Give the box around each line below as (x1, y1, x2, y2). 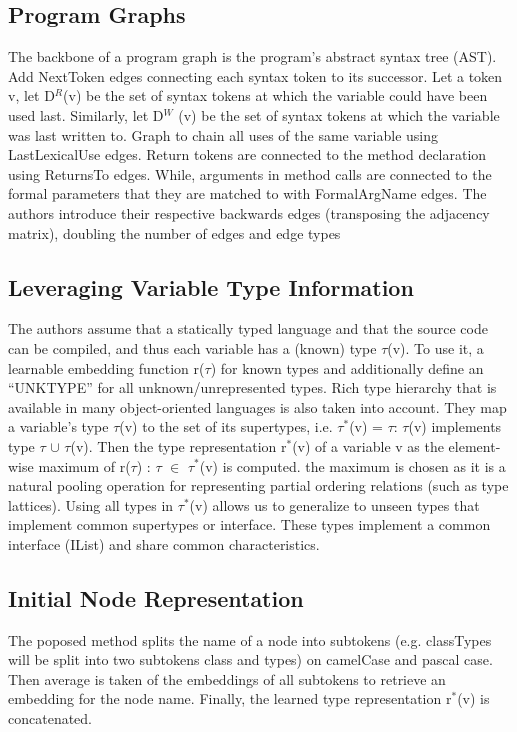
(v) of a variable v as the (292, 435, 444, 456)
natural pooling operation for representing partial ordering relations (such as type (8, 475, 509, 496)
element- (448, 435, 501, 456)
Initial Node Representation (8, 582, 304, 613)
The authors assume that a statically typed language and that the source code (8, 318, 488, 339)
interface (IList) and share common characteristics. (8, 533, 320, 554)
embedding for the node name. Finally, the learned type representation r (8, 688, 452, 709)
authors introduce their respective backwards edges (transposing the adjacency (8, 202, 490, 223)
